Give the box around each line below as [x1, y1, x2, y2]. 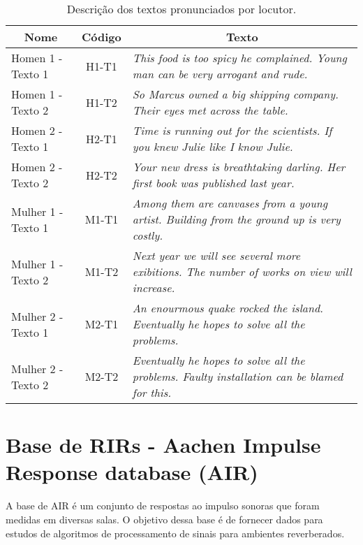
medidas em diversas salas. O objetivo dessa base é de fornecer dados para [6, 511, 323, 526]
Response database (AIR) [6, 458, 258, 486]
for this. [132, 384, 172, 400]
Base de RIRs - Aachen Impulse [6, 430, 321, 459]
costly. [132, 227, 163, 243]
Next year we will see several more [132, 247, 301, 263]
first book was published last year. [132, 175, 295, 191]
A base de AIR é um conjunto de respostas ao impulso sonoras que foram [6, 498, 320, 513]
